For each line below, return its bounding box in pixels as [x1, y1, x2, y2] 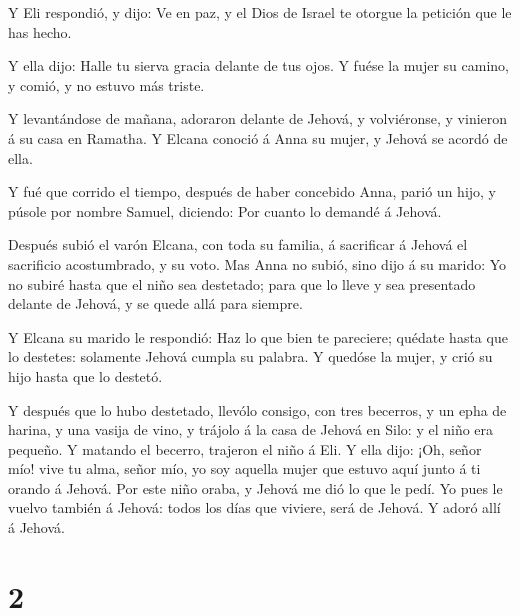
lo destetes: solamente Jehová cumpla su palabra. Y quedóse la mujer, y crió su [8, 346, 493, 367]
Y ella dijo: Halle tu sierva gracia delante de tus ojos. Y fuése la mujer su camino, [8, 55, 509, 76]
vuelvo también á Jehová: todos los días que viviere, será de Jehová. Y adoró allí [8, 497, 501, 518]
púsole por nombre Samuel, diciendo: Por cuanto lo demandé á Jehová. [8, 200, 442, 221]
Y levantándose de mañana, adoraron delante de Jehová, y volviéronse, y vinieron [8, 108, 508, 129]
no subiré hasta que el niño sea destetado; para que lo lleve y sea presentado [8, 273, 476, 294]
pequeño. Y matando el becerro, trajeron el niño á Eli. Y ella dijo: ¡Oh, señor [8, 438, 482, 459]
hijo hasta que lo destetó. [8, 365, 163, 386]
